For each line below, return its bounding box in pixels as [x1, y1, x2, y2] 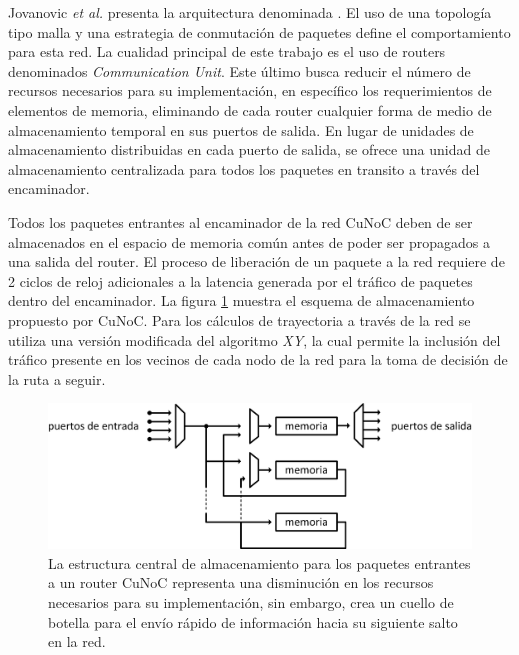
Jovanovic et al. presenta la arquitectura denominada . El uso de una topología [8, 2, 492, 22]
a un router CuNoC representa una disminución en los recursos [48, 572, 434, 593]
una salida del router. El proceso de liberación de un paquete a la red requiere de [8, 251, 505, 272]
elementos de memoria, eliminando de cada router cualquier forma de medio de [8, 99, 492, 120]
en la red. [48, 631, 106, 652]
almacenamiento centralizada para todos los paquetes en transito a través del [8, 158, 480, 179]
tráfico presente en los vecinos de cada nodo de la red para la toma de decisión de [8, 349, 508, 370]
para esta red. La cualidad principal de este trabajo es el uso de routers [8, 41, 446, 62]
